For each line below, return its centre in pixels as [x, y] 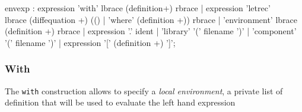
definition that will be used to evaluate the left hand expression [120, 102]
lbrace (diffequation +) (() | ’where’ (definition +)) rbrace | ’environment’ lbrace [151, 19]
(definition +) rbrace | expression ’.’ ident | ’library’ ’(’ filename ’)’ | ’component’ [151, 31]
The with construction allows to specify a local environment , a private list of [144, 90]
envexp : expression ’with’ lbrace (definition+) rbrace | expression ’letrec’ [138, 8]
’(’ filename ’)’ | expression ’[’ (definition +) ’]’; [90, 42]
